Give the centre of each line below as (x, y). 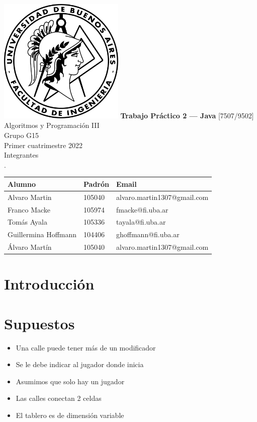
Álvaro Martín (30, 247)
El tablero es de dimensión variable (70, 415)
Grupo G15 (22, 135)
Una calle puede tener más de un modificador (86, 347)
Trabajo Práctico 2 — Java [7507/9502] (187, 115)
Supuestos (39, 323)
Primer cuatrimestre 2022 (43, 145)
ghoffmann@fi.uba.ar (148, 234)
